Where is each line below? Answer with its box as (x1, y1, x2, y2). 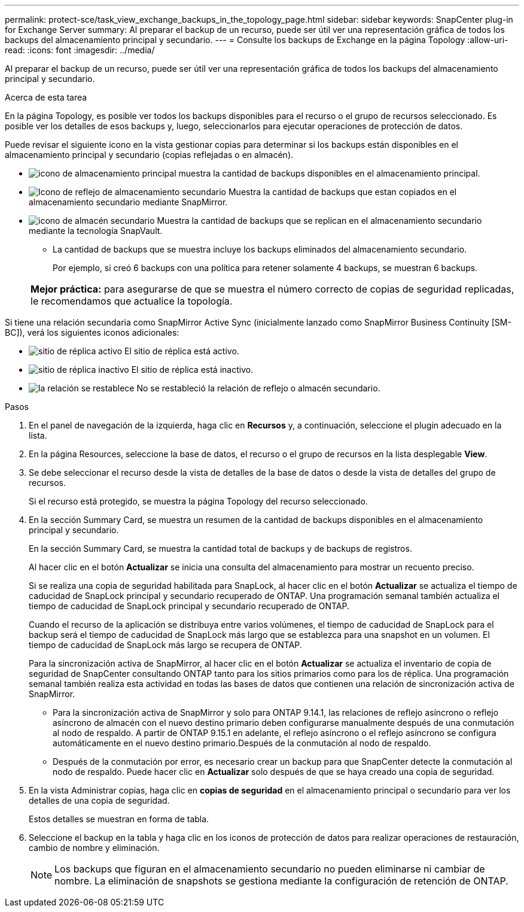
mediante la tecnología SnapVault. (29, 226, 163, 236)
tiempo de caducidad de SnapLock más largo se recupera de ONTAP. (29, 640, 302, 650)
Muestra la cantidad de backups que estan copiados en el (228, 187, 457, 197)
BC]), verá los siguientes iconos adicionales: (5, 327, 179, 338)
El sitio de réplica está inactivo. (131, 364, 254, 375)
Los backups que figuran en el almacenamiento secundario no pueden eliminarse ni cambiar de (54, 863, 485, 875)
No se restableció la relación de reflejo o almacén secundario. (136, 383, 380, 393)
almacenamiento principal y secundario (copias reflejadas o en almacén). (5, 150, 294, 160)
